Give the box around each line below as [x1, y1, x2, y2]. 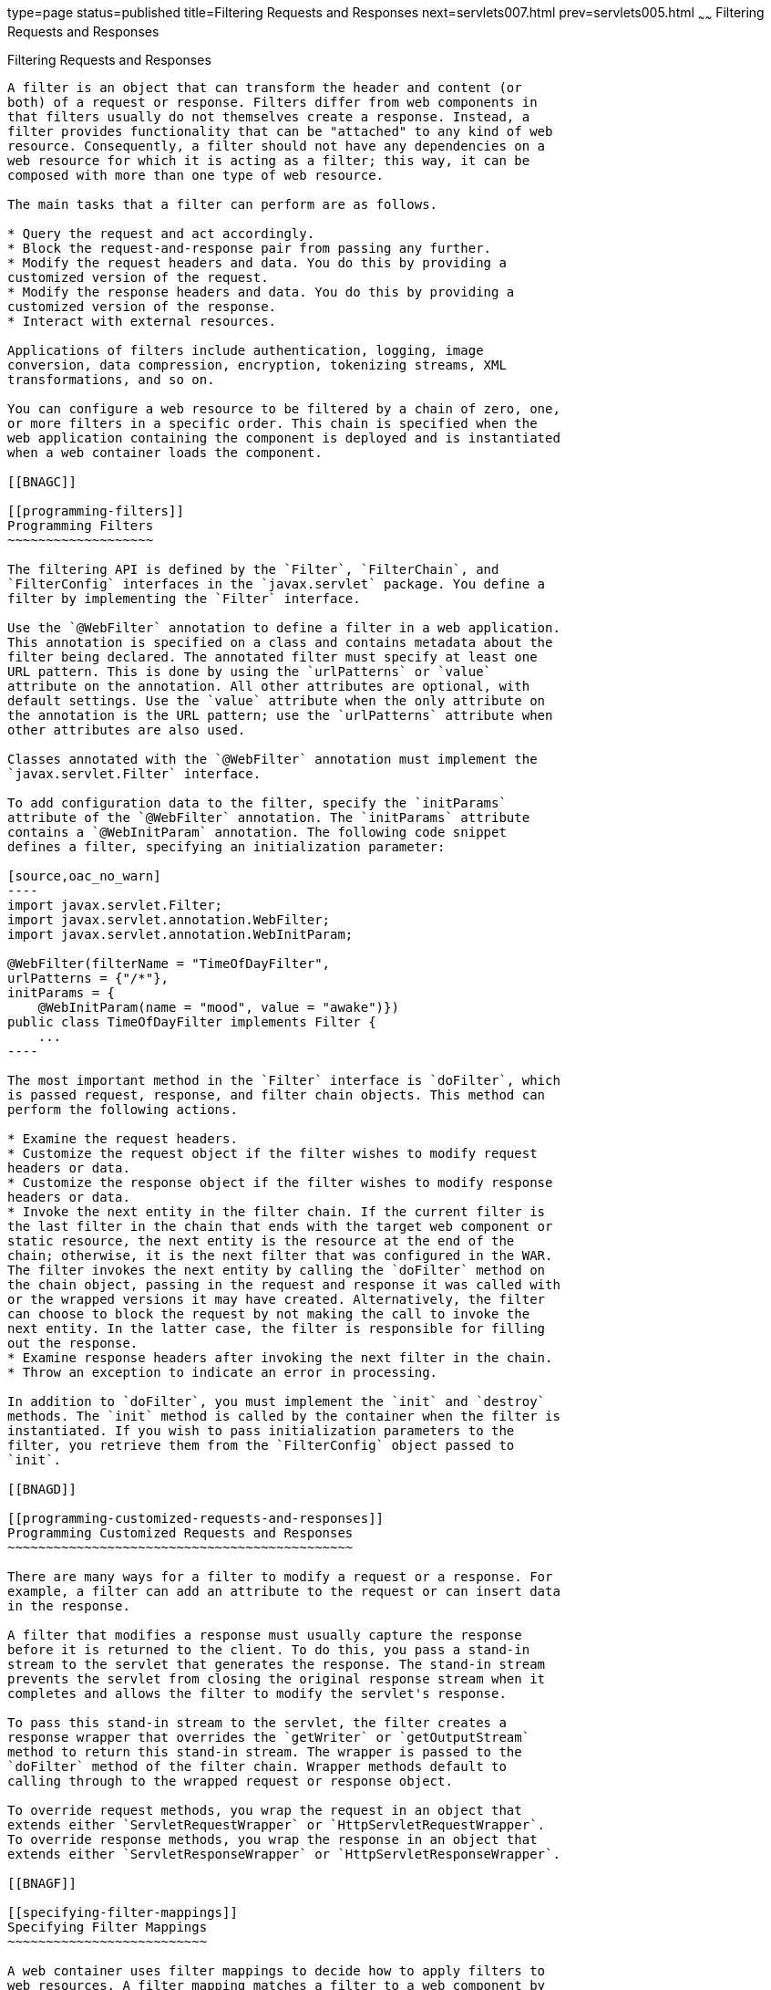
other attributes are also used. [7, 722, 246, 737]
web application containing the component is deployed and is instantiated [7, 430, 560, 445]
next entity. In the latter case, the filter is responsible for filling [7, 1320, 546, 1336]
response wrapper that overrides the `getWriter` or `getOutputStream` [7, 1729, 530, 1745]
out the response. [7, 1335, 139, 1350]
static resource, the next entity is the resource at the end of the [7, 1233, 515, 1248]
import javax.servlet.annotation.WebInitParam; [7, 926, 354, 942]
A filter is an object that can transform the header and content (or [7, 79, 522, 95]
